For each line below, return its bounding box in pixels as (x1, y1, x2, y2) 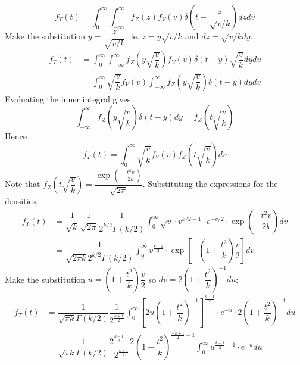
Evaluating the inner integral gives (5, 92, 131, 105)
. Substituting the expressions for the (142, 177, 278, 190)
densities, (5, 195, 39, 207)
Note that (5, 177, 40, 190)
